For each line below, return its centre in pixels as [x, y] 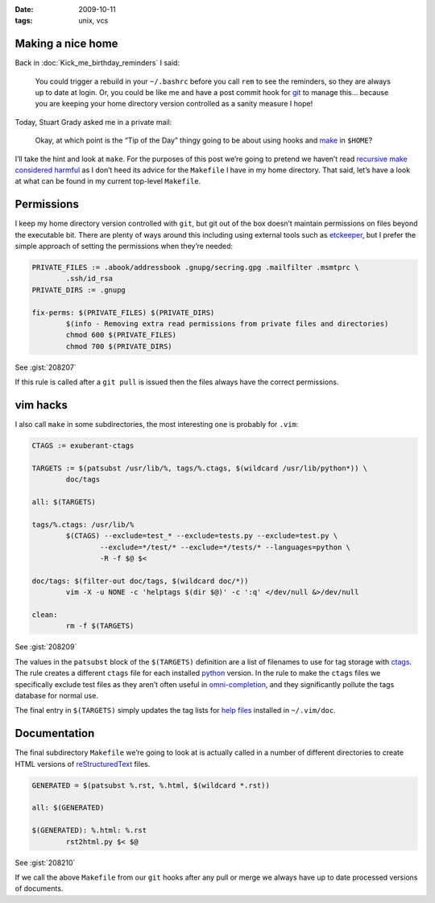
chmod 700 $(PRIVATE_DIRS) [119, 346]
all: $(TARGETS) [64, 502]
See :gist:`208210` [45, 863]
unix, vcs [93, 21]
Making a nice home [66, 44]
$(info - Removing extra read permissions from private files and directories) [227, 324]
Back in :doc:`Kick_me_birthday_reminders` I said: [97, 63]
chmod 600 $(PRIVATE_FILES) [121, 335]
